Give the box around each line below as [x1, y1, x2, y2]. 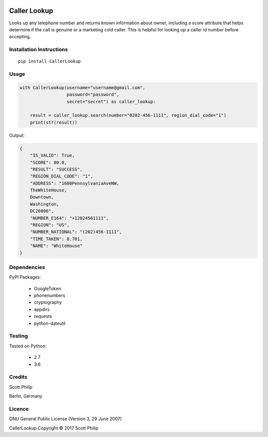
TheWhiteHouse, [30, 187, 67, 193]
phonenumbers [34, 292, 66, 298]
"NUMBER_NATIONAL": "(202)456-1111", [30, 229, 122, 235]
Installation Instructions [9, 46, 68, 53]
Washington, [30, 201, 60, 207]
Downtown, [30, 194, 54, 200]
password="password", [67, 92, 119, 97]
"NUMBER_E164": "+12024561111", [30, 215, 109, 221]
